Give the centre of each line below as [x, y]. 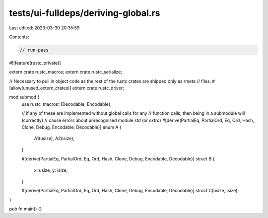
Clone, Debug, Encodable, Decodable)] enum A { [71, 127]
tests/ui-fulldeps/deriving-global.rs [85, 13]
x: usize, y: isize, [51, 170]
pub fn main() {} [26, 209]
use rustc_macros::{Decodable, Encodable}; [67, 104]
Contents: [19, 37]
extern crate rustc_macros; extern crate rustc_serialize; [66, 72]
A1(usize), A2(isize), [54, 139]
